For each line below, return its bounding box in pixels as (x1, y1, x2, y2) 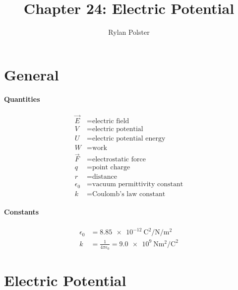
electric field (92, 117, 129, 125)
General (4, 64, 59, 84)
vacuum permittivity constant (92, 181, 183, 188)
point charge (92, 164, 130, 171)
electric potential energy (92, 135, 166, 142)
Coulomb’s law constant (92, 190, 166, 198)
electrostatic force (92, 156, 146, 163)
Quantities (4, 93, 40, 104)
